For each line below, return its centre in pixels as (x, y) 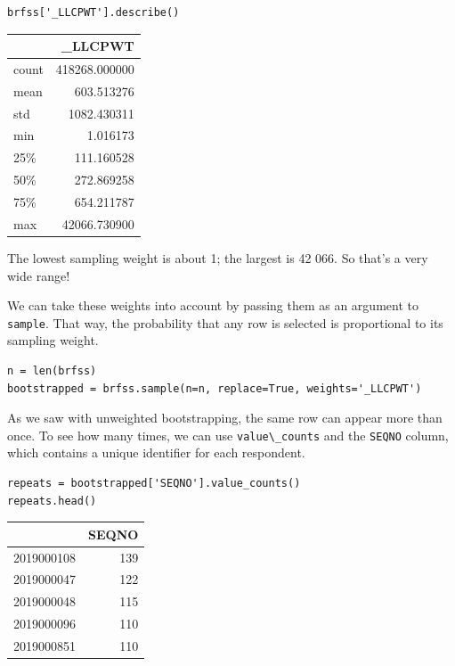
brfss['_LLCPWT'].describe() (93, 12)
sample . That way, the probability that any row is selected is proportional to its (225, 322)
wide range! (39, 275)
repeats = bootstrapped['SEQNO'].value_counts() (154, 483)
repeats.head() (52, 501)
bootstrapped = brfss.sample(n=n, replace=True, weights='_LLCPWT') (215, 388)
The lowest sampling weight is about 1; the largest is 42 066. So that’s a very (218, 257)
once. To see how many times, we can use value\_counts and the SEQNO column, (228, 435)
